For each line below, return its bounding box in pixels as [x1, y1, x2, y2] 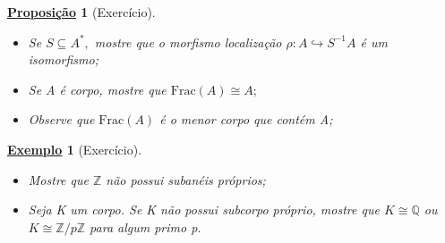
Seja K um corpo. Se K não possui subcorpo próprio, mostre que [28, 200, 380, 219]
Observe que [28, 110, 95, 129]
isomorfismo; [28, 50, 98, 69]
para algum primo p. [90, 217, 201, 236]
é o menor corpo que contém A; [159, 110, 333, 129]
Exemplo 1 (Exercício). [7, 139, 142, 158]
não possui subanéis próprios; [106, 170, 266, 189]
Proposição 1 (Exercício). [7, 3, 156, 21]
